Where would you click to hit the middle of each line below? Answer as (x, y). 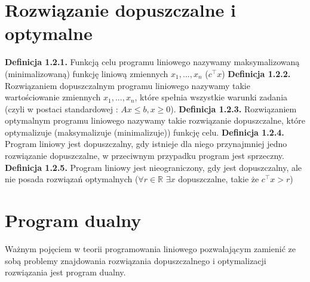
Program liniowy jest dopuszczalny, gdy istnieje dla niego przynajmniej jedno (146, 144)
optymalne (49, 33)
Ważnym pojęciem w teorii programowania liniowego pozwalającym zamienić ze (150, 248)
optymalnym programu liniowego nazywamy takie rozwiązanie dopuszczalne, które (155, 120)
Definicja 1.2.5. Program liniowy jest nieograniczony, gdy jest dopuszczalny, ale (154, 167)
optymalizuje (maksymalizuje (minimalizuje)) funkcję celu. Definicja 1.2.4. (145, 132)
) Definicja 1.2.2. (256, 73)
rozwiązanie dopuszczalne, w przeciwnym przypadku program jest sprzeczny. (145, 156)
